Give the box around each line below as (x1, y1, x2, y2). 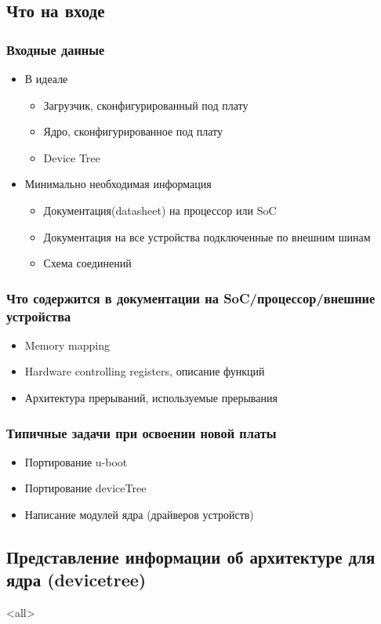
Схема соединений (43, 255, 132, 271)
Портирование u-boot (24, 453, 128, 470)
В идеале (24, 71, 68, 86)
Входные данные (6, 39, 105, 59)
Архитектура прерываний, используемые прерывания (24, 390, 278, 406)
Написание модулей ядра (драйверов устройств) (24, 506, 254, 523)
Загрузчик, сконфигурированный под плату (43, 96, 249, 113)
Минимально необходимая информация (24, 176, 212, 192)
